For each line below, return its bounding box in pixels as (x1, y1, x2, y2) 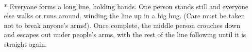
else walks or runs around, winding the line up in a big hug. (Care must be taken (4, 11, 245, 21)
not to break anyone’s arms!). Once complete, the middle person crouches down (4, 20, 240, 30)
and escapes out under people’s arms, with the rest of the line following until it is (4, 29, 246, 39)
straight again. (4, 39, 47, 49)
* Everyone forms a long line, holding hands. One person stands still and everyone (4, 1, 249, 11)
